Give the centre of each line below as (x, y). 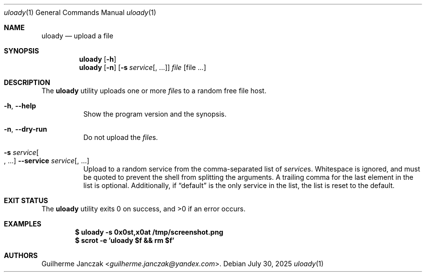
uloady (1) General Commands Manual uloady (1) (80, 12)
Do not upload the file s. (121, 137)
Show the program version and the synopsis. (155, 114)
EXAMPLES (23, 224)
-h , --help (20, 106)
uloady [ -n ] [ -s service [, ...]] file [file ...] (142, 67)
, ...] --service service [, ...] (47, 161)
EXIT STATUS (26, 200)
